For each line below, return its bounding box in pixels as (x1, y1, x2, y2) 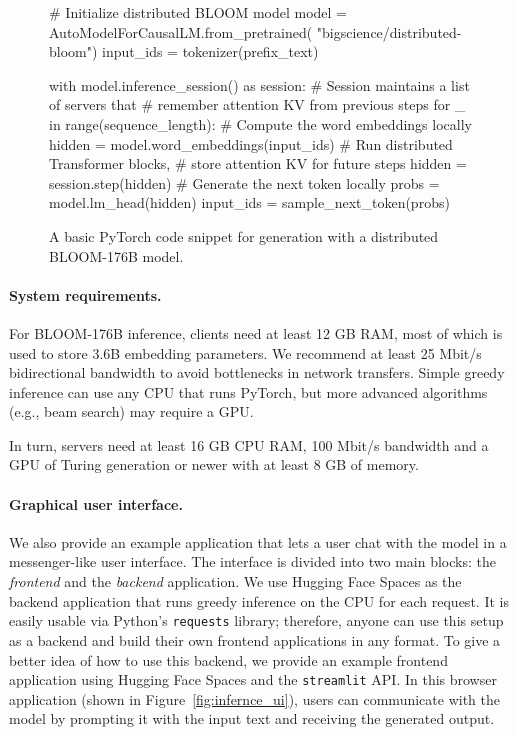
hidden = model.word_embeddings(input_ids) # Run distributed (49, 133, 453, 154)
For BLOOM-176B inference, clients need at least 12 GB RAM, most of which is (9, 322, 503, 343)
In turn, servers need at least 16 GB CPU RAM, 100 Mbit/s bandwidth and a (9, 434, 489, 455)
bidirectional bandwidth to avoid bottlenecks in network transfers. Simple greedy (9, 362, 505, 383)
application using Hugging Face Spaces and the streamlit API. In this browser (9, 669, 497, 690)
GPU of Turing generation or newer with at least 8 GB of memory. (9, 454, 419, 475)
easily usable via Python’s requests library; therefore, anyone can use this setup (9, 610, 504, 631)
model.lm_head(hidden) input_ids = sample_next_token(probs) (49, 192, 450, 213)
